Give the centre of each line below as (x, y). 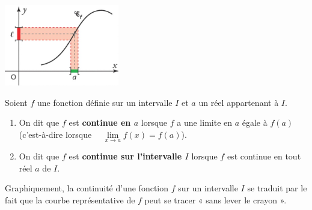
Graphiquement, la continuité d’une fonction (87, 188)
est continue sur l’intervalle (125, 156)
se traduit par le (277, 188)
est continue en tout (264, 156)
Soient (16, 102)
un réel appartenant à (239, 102)
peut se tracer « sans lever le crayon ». (216, 199)
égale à (255, 122)
